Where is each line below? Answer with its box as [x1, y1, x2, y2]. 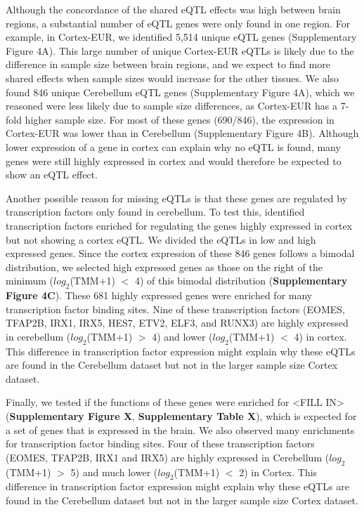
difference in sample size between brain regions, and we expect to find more [6, 57, 330, 72]
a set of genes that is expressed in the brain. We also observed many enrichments [6, 422, 355, 437]
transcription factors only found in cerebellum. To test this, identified [6, 204, 305, 219]
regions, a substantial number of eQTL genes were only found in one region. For [6, 15, 351, 30]
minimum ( [6, 273, 54, 288]
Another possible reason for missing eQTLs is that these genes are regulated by [6, 190, 347, 205]
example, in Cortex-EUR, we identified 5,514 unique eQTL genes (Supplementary [6, 29, 357, 44]
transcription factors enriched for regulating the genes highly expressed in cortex [6, 218, 353, 232]
